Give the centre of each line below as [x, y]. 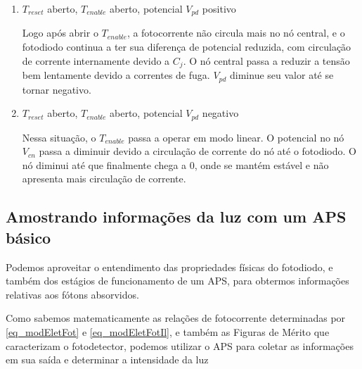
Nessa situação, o [59, 137]
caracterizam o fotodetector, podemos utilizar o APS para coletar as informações [180, 345]
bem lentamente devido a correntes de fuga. [116, 75]
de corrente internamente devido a [96, 60]
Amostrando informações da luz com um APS [176, 217]
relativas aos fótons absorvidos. [72, 294]
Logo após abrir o [60, 33]
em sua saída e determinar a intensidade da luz [107, 359]
